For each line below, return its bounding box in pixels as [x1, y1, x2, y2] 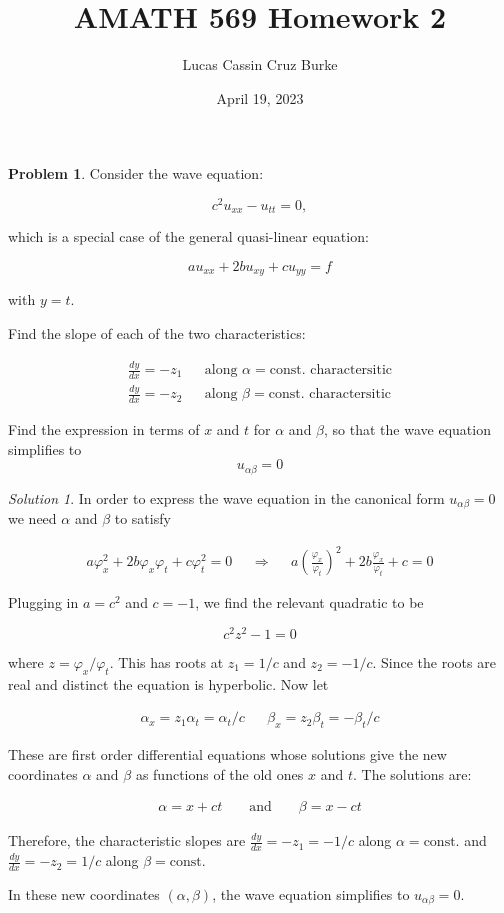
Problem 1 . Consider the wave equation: [8, 163, 264, 184]
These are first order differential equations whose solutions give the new [8, 744, 447, 765]
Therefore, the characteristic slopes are [8, 830, 246, 851]
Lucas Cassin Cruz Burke [182, 54, 338, 75]
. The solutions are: [352, 763, 472, 784]
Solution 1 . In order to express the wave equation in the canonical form [8, 487, 445, 508]
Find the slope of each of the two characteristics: [8, 323, 306, 344]
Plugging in [8, 592, 79, 613]
